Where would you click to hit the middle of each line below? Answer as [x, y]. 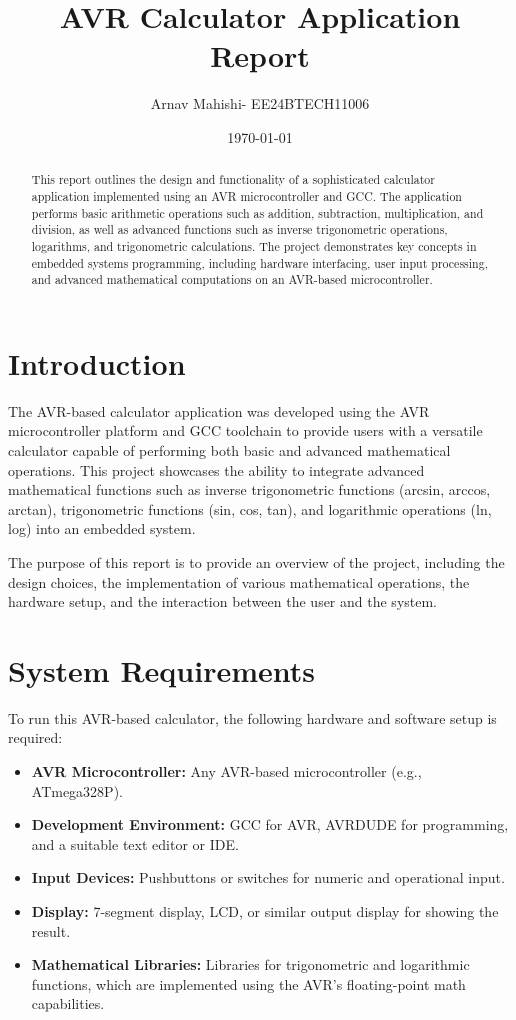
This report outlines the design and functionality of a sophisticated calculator [233, 179]
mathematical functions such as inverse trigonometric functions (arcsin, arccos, [249, 489]
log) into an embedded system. [102, 528]
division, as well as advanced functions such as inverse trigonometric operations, [239, 229]
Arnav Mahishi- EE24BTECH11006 [260, 103]
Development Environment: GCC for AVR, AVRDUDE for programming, [270, 824]
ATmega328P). [77, 790]
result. [51, 930]
